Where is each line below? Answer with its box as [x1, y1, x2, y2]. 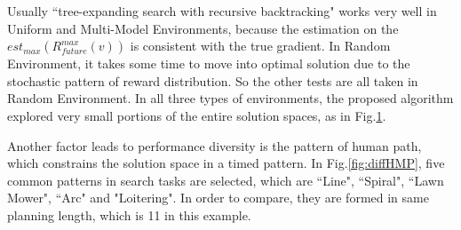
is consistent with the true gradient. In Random [130, 36, 391, 55]
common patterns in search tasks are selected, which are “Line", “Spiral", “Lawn [7, 171, 444, 189]
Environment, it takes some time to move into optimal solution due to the [7, 54, 410, 73]
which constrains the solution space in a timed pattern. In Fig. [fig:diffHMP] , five [7, 154, 445, 172]
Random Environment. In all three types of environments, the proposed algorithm [7, 89, 454, 107]
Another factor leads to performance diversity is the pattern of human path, [7, 136, 422, 155]
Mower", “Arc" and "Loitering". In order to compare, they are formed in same [7, 188, 429, 207]
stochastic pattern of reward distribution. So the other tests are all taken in [7, 71, 418, 90]
